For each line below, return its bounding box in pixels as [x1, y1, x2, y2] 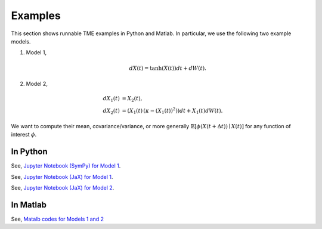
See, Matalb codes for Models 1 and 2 [11, 215, 104, 223]
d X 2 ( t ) [103, 107, 120, 116]
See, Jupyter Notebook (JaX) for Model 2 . [11, 184, 114, 191]
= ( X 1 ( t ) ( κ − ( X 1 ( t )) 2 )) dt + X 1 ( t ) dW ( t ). [122, 106, 223, 116]
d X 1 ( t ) [103, 95, 120, 103]
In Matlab [11, 200, 47, 210]
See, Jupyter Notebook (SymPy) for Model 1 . [11, 162, 121, 169]
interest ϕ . [11, 131, 37, 138]
